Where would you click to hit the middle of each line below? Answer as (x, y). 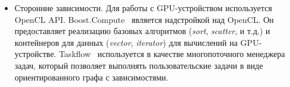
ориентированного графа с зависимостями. (91, 77)
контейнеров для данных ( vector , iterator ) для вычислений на (126, 42)
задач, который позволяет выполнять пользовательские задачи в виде (139, 65)
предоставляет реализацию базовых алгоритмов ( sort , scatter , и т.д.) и (142, 31)
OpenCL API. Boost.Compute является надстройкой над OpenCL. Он (144, 19)
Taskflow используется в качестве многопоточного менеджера (172, 54)
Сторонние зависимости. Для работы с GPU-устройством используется (143, 8)
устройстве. (35, 54)
